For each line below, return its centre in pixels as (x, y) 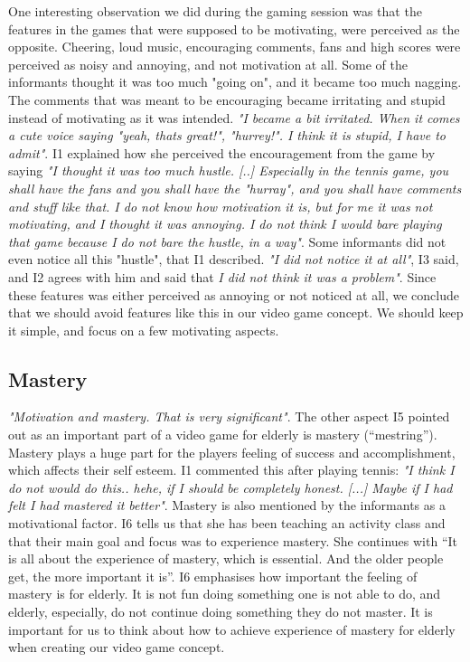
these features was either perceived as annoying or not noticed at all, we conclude (234, 294)
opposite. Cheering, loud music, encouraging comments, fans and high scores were (235, 47)
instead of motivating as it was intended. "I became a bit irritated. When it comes (234, 117)
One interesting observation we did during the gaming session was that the (215, 11)
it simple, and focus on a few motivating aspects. (144, 330)
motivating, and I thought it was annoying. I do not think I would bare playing (225, 224)
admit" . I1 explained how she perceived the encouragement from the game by (222, 152)
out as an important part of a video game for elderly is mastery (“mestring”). (223, 435)
